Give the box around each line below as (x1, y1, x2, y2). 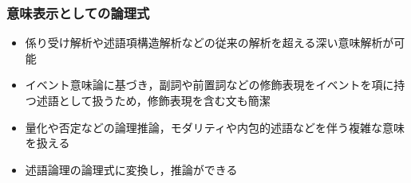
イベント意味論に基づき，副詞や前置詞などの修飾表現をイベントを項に (25, 76, 394, 93)
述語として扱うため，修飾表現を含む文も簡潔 (36, 92, 271, 108)
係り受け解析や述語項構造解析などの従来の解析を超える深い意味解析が (25, 34, 394, 51)
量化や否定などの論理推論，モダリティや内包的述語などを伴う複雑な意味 (25, 119, 405, 135)
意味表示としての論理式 (6, 2, 150, 22)
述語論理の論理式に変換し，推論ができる (25, 161, 238, 177)
